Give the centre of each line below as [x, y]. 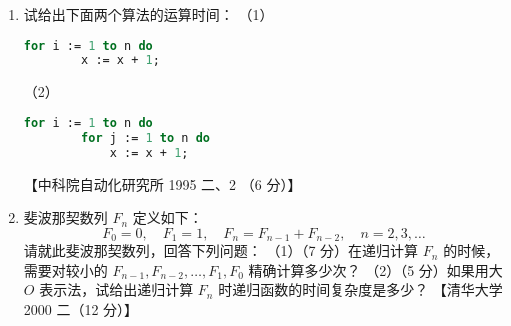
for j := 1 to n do [145, 137]
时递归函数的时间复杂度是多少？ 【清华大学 [360, 289]
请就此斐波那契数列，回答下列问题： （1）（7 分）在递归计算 [221, 250]
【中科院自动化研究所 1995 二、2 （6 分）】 [162, 183]
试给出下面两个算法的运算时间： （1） [148, 14]
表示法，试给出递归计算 [116, 289]
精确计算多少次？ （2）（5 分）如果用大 [375, 269]
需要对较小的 [65, 269]
